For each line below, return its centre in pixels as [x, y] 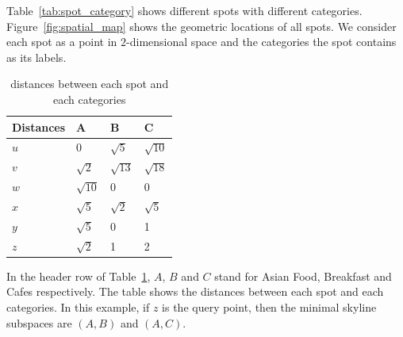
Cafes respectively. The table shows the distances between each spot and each [195, 291]
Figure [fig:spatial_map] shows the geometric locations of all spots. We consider [201, 26]
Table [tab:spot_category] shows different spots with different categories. [184, 10]
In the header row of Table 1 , [79, 276]
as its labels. [36, 57]
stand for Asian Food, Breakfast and [303, 276]
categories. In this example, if [78, 306]
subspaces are [39, 322]
